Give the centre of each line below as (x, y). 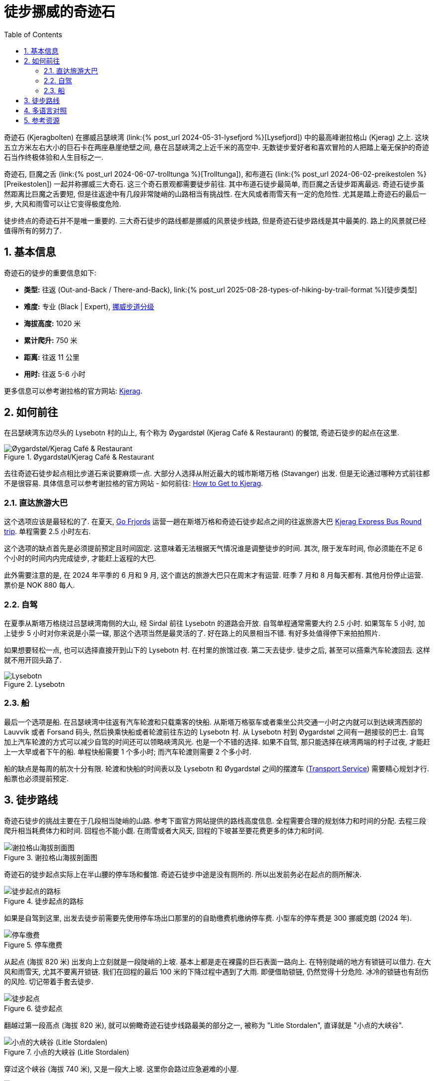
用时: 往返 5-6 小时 (55, 374)
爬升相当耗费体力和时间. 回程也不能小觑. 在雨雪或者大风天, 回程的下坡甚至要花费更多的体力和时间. (164, 830)
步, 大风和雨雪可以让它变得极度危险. (63, 203)
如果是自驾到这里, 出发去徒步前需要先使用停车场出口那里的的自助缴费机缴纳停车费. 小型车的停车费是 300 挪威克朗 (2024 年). (208, 918)
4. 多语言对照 (45, 110)
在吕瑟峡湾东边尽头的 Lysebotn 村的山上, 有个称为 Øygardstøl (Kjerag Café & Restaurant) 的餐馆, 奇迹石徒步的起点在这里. (202, 433)
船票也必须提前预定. (36, 778)
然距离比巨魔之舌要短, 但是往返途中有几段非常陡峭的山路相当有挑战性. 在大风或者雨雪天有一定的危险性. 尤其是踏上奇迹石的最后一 (215, 194)
